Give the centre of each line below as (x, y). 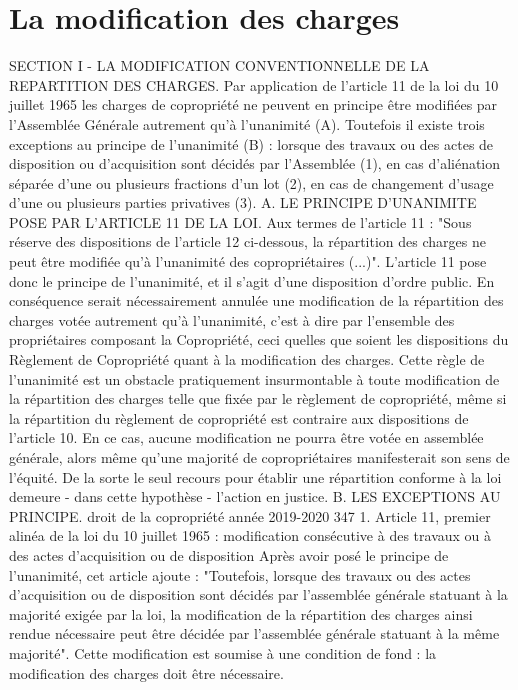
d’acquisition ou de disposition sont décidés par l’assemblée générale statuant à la (258, 594)
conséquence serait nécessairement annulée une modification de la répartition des (256, 300)
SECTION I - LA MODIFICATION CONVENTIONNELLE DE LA (219, 65)
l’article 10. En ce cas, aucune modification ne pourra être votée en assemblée (246, 437)
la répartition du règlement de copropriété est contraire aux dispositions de (239, 417)
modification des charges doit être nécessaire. (146, 672)
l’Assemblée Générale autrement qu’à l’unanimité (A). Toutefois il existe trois (247, 123)
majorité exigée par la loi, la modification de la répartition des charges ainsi (241, 613)
